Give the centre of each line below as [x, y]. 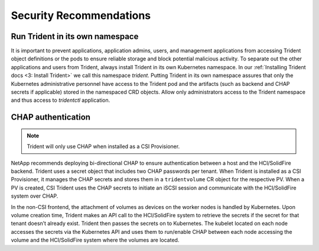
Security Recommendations [81, 15]
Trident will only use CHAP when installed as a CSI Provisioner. [103, 147]
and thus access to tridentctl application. [61, 100]
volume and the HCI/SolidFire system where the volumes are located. [95, 240]
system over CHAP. [35, 196]
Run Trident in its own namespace [75, 36]
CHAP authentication [51, 118]
